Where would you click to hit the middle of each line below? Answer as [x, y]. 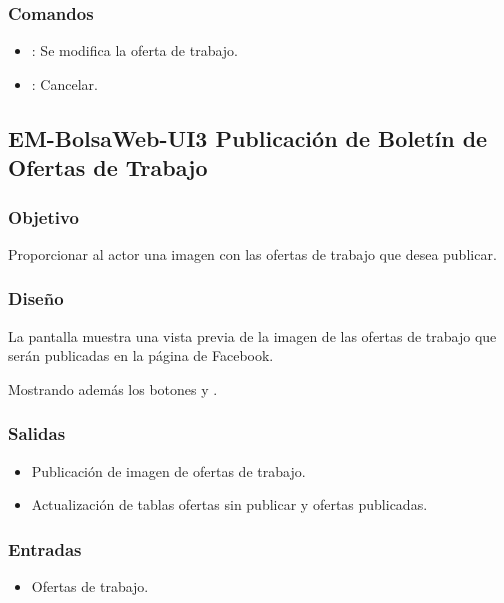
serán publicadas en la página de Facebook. [141, 355]
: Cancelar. [64, 83]
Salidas [37, 433]
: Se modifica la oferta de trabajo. [135, 50]
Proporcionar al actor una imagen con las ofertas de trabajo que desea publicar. [252, 253]
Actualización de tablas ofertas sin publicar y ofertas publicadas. [229, 504]
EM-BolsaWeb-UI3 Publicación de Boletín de [248, 137]
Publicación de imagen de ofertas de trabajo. [168, 470]
